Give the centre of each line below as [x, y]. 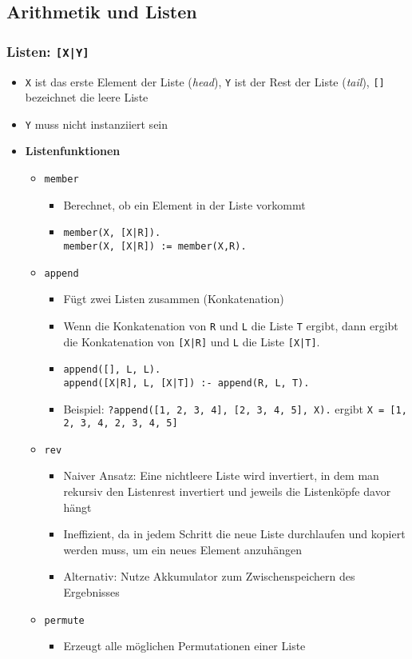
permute [64, 620]
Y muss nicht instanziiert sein [97, 124]
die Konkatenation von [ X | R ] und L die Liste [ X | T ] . [192, 341]
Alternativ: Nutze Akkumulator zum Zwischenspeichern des [209, 576]
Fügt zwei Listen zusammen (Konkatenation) [174, 299]
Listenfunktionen [73, 151]
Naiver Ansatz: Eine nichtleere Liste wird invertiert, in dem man [221, 475]
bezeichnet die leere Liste [87, 97]
